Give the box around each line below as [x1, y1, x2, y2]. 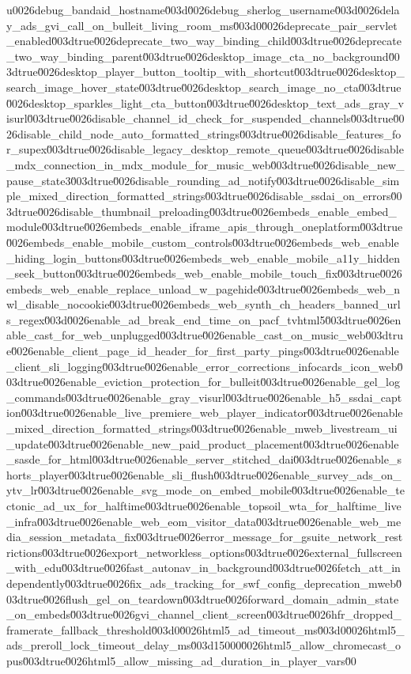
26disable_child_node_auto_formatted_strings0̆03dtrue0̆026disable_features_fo [6, 125, 402, 142]
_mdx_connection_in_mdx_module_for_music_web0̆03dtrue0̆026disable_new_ [6, 156, 405, 172]
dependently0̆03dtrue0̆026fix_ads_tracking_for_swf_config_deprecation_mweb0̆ [6, 574, 402, 591]
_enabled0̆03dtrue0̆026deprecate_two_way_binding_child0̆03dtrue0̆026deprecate [6, 32, 402, 49]
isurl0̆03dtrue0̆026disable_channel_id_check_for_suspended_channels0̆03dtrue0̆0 [6, 110, 405, 127]
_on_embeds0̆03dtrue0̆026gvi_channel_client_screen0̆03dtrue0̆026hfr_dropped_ [6, 606, 402, 623]
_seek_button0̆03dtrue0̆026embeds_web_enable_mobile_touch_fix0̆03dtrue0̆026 [6, 265, 402, 282]
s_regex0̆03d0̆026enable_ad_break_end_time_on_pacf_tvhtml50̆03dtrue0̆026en [6, 311, 402, 328]
